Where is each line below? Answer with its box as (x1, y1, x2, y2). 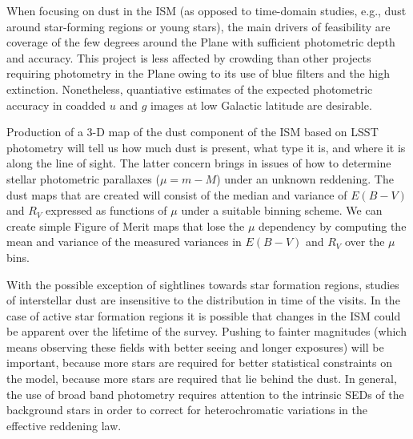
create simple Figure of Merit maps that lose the (6, 217, 245, 234)
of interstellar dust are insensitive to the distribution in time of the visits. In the (6, 292, 400, 308)
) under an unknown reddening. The (216, 170, 394, 187)
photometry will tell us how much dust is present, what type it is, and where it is (6, 139, 406, 155)
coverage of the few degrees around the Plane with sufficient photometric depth (6, 34, 395, 50)
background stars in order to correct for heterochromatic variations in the (6, 401, 367, 418)
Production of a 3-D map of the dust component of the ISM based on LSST (6, 123, 379, 140)
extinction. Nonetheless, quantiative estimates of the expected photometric (6, 80, 373, 97)
